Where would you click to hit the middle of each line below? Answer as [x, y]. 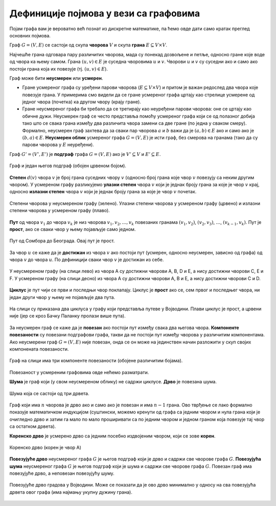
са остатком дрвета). [33, 426]
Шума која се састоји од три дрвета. [49, 393]
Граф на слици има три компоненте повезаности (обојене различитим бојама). [96, 361]
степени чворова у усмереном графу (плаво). [60, 211]
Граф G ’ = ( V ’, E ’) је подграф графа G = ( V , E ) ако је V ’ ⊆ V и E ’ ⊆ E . [85, 154]
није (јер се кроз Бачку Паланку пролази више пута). [67, 316]
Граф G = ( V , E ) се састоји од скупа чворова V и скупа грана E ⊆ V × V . [88, 45]
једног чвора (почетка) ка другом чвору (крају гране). [82, 102]
